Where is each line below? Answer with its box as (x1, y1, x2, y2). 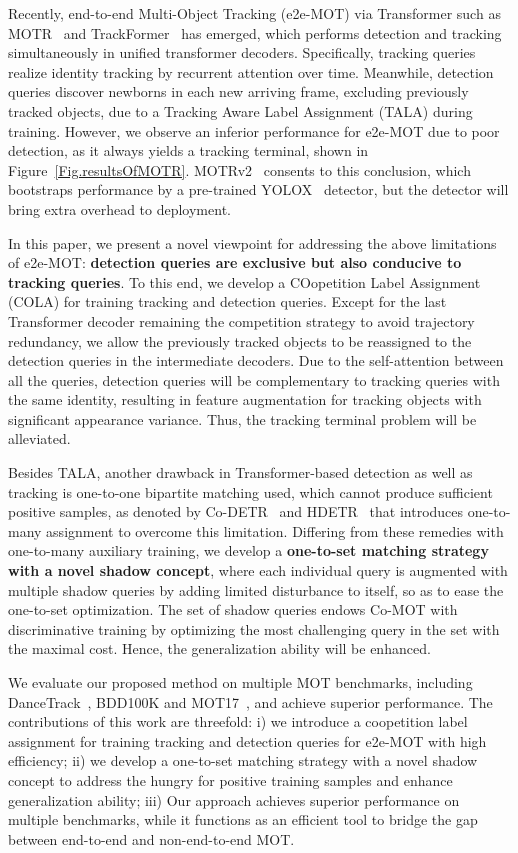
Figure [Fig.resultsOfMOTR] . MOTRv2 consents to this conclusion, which (8, 159, 471, 180)
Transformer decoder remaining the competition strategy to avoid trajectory (8, 310, 475, 331)
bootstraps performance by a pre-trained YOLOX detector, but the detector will (8, 179, 509, 200)
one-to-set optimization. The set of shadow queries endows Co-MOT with (8, 599, 458, 620)
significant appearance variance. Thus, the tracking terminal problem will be (8, 408, 477, 429)
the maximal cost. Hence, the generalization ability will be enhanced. (8, 638, 431, 659)
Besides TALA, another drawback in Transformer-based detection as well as (8, 462, 473, 483)
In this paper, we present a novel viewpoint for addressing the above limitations (8, 232, 497, 253)
